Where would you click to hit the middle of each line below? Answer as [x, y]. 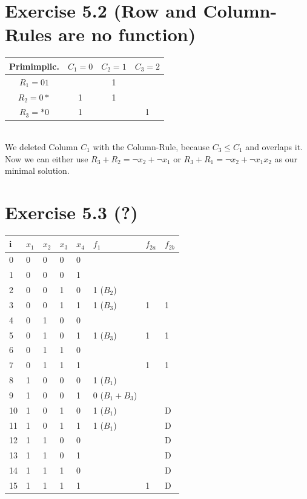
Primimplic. [34, 66]
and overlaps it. [274, 147]
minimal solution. [37, 170]
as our [286, 158]
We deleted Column [41, 147]
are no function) [127, 34]
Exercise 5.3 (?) [71, 212]
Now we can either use [47, 158]
